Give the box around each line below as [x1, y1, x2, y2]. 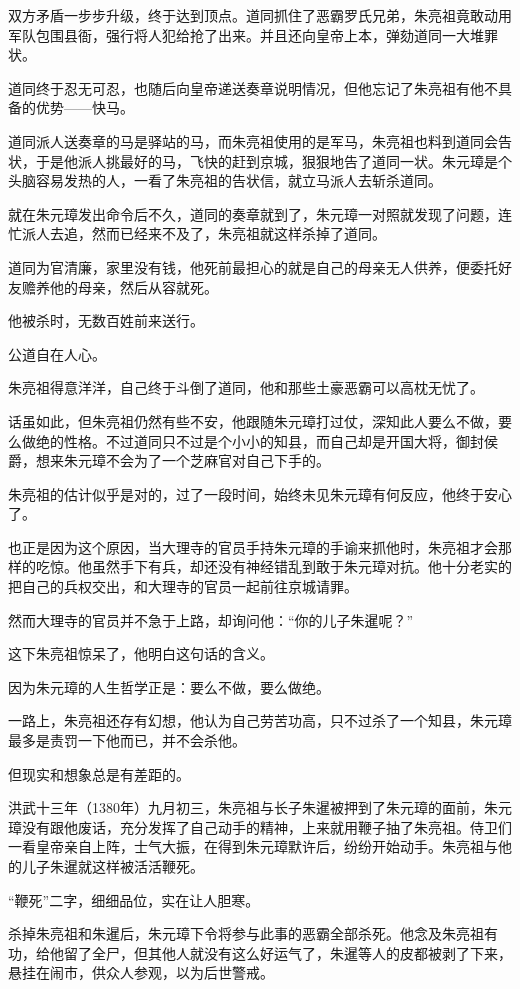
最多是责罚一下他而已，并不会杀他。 [8, 730, 246, 751]
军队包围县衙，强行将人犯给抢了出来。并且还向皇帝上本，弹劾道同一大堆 [8, 24, 484, 45]
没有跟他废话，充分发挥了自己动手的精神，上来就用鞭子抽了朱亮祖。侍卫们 [21, 816, 512, 837]
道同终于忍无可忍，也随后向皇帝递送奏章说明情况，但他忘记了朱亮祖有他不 [8, 77, 498, 98]
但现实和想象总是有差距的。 [8, 763, 190, 784]
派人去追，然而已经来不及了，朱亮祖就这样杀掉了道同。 [21, 223, 386, 244]
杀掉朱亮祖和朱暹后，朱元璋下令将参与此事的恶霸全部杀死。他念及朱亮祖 [8, 923, 484, 944]
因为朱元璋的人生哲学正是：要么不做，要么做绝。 [8, 676, 330, 697]
